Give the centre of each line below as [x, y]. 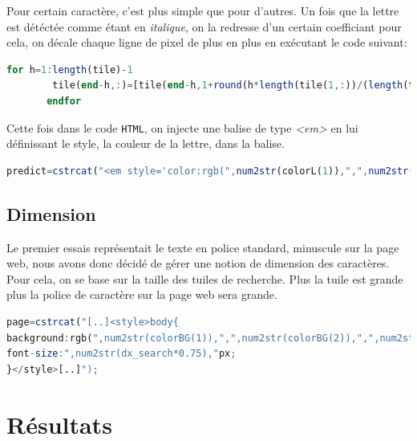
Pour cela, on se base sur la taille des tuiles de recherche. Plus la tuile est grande [205, 278]
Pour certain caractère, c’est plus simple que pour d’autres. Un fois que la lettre [203, 10]
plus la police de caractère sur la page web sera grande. [142, 294]
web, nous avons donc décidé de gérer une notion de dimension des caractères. [198, 263]
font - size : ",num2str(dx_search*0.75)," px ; [121, 354]
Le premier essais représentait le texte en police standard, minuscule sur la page [203, 247]
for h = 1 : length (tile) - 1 [70, 69]
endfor [64, 101]
